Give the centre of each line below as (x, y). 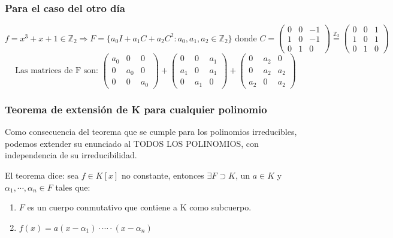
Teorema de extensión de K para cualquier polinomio (136, 109)
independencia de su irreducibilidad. (71, 155)
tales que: (73, 187)
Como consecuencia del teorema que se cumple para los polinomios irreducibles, (151, 132)
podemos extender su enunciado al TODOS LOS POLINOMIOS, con (132, 143)
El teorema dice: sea (42, 175)
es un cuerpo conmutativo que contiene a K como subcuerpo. (139, 207)
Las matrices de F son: (57, 71)
